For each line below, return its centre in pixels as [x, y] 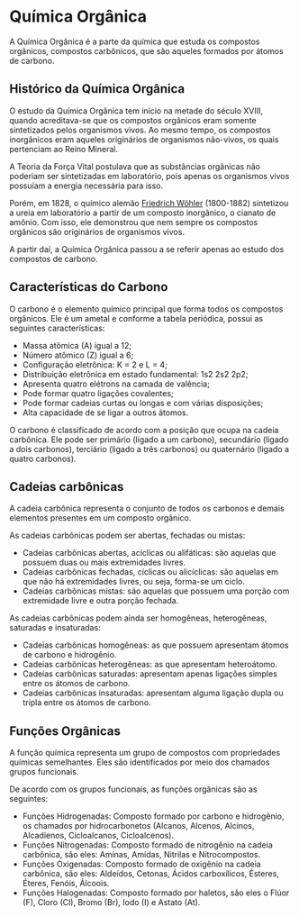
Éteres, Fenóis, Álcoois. [66, 884]
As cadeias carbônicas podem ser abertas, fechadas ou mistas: [127, 535]
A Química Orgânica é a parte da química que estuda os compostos [135, 41]
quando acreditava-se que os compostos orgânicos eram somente [133, 120]
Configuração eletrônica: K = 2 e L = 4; [95, 364]
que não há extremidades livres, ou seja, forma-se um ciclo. [133, 582]
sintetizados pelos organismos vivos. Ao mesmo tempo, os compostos [140, 130]
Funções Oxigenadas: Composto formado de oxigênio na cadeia [141, 864]
